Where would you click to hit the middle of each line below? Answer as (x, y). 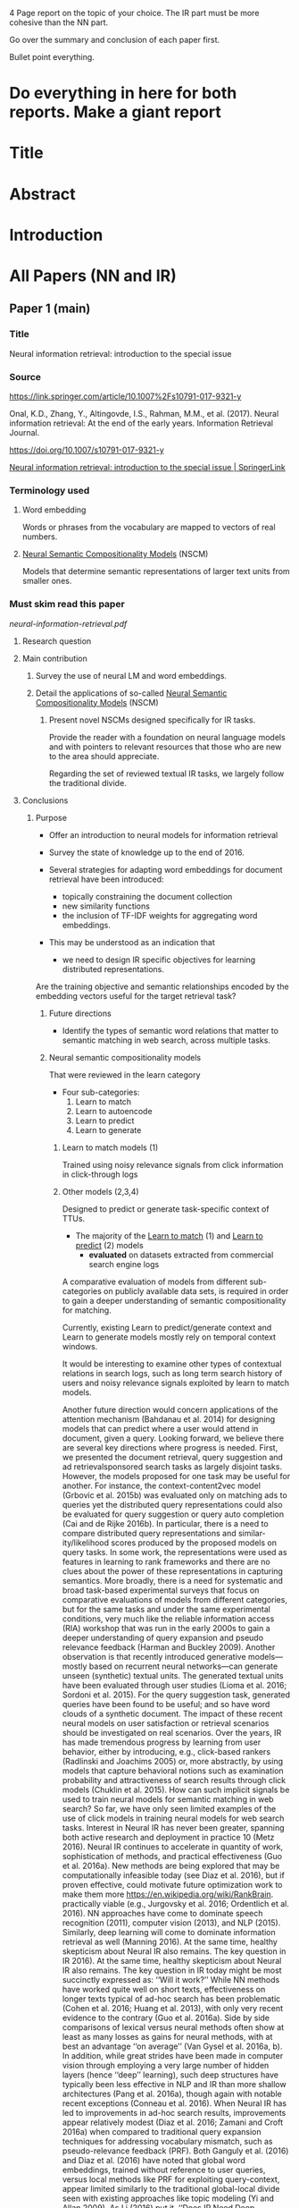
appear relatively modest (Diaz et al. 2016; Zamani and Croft (173, 2122)
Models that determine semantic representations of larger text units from (156, 571)
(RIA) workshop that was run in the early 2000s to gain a (166, 1628)
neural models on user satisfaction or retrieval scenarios (166, 1723)
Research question (57, 641)
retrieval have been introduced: (106, 879)
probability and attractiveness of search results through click (174, 1780)
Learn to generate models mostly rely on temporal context (169, 1337)
